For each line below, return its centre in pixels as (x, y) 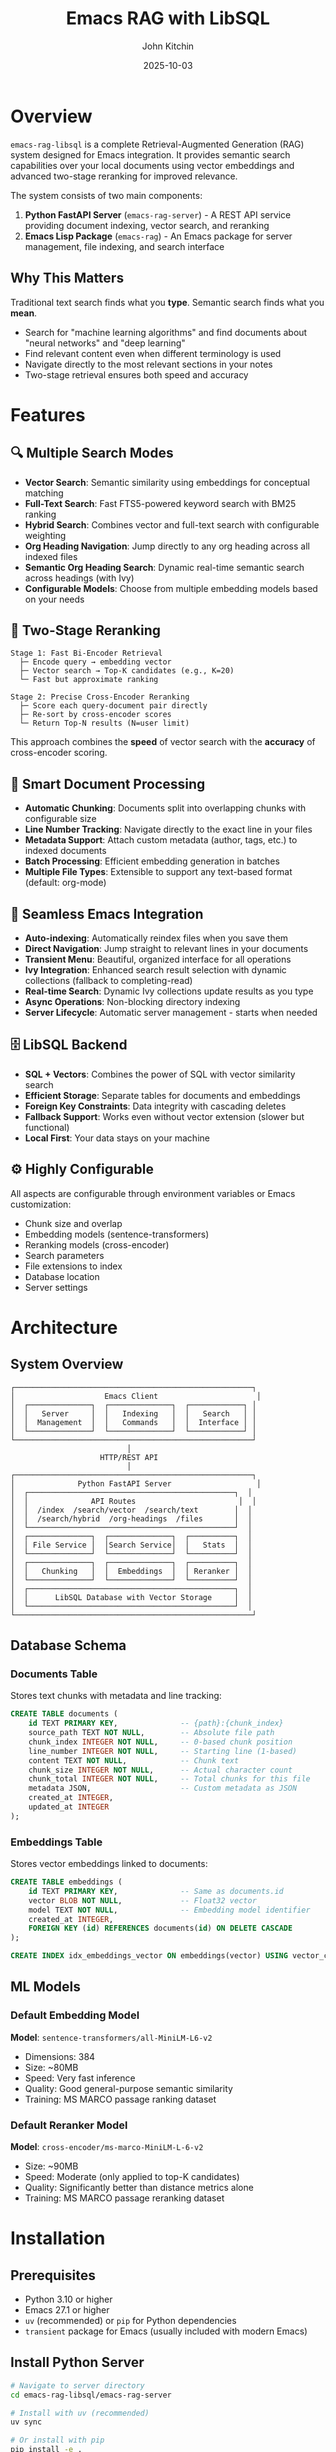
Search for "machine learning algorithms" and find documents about (166, 332)
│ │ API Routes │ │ (133, 1501)
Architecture (64, 1327)
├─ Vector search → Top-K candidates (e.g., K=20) (127, 671)
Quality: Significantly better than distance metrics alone (139, 2188)
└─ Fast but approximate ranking (89, 680)
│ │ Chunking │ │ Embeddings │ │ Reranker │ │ (131, 1571)
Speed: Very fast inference (80, 2078)
